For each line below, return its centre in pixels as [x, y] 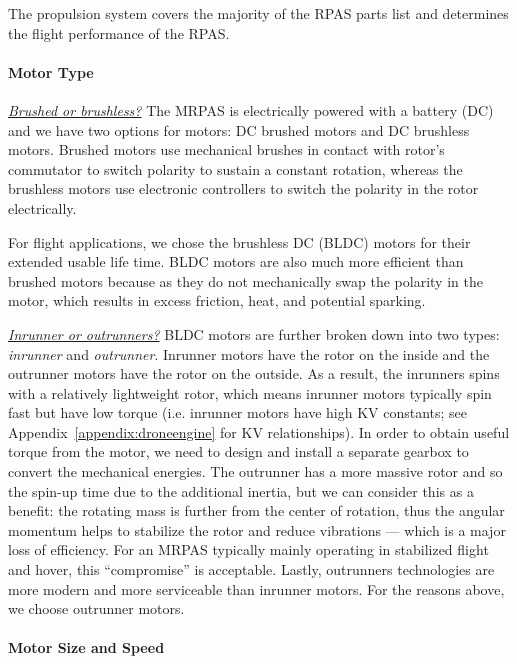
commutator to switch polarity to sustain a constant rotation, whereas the [235, 168]
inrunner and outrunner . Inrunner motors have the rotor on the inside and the [249, 353]
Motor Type [51, 71]
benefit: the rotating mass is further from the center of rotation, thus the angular [256, 510]
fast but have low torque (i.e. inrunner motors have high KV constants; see [238, 412]
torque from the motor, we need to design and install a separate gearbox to [238, 451]
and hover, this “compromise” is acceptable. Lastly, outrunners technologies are [251, 569]
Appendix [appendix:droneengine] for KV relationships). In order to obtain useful [259, 431]
